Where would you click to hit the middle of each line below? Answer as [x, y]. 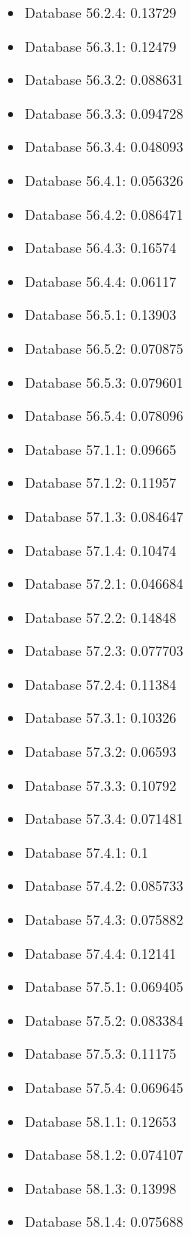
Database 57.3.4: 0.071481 [104, 818]
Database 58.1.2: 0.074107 [104, 1154]
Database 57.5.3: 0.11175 [100, 1053]
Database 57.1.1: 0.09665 [100, 448]
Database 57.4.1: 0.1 [86, 851]
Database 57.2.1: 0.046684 [104, 583]
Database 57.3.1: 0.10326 [100, 717]
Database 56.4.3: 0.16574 [100, 247]
